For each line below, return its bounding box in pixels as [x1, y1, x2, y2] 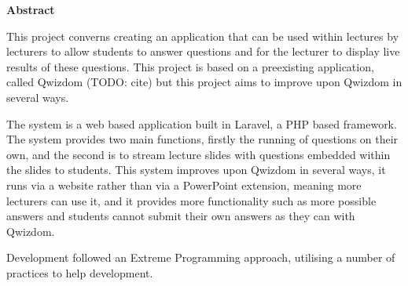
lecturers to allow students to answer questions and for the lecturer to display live [6, 43, 400, 60]
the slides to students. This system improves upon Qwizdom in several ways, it [6, 161, 386, 178]
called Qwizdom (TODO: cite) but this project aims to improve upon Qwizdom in [6, 74, 402, 90]
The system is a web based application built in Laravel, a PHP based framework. [6, 115, 397, 132]
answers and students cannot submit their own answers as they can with [6, 208, 355, 224]
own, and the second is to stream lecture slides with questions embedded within [6, 146, 391, 162]
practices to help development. [6, 264, 153, 281]
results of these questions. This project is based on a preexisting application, [6, 58, 374, 74]
